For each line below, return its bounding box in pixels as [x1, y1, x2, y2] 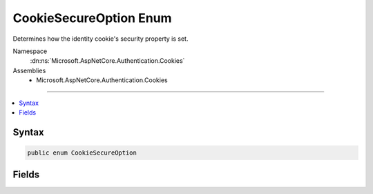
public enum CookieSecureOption [27, 148, 137, 157]
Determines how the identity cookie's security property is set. [12, 35, 189, 43]
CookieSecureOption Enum [12, 10, 172, 26]
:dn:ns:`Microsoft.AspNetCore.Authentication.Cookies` [30, 57, 185, 65]
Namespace [12, 47, 48, 55]
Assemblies [12, 66, 46, 75]
